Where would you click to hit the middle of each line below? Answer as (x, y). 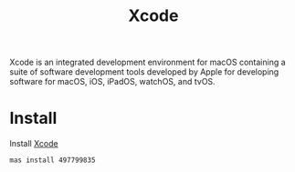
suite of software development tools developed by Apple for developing (144, 72)
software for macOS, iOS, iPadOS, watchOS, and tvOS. (113, 82)
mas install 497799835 (53, 160)
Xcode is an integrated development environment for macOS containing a (147, 62)
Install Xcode (34, 144)
